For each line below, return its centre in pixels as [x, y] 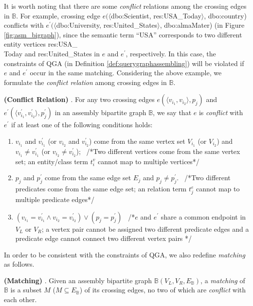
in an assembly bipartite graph [100, 112]
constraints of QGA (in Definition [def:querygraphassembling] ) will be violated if [124, 63]
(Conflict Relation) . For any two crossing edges [79, 99]
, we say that [172, 112]
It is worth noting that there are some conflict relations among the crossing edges [125, 6]
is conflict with [221, 112]
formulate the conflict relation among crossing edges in [85, 82]
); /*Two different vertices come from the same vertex [158, 151]
